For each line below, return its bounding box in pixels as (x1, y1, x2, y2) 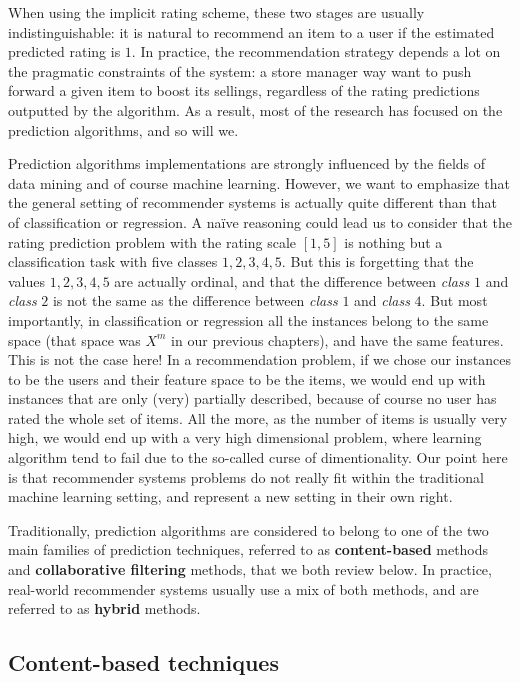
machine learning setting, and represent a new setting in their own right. (8, 486, 453, 507)
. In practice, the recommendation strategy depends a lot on (131, 41, 501, 62)
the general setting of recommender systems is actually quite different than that (8, 192, 497, 213)
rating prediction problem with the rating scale (8, 231, 297, 252)
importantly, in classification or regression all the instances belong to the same (8, 309, 489, 330)
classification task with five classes (8, 251, 218, 272)
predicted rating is (8, 41, 121, 62)
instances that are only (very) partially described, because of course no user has (8, 388, 497, 409)
